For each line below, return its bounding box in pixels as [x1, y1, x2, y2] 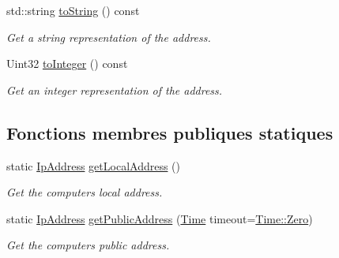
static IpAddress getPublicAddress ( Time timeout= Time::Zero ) [6, 210, 313, 226]
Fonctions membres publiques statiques [6, 120, 333, 144]
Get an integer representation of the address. [6, 81, 223, 98]
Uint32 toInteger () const [6, 55, 128, 72]
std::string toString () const [6, 2, 140, 18]
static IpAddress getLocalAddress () [6, 157, 180, 174]
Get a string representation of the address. [6, 28, 211, 45]
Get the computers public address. [6, 237, 170, 253]
